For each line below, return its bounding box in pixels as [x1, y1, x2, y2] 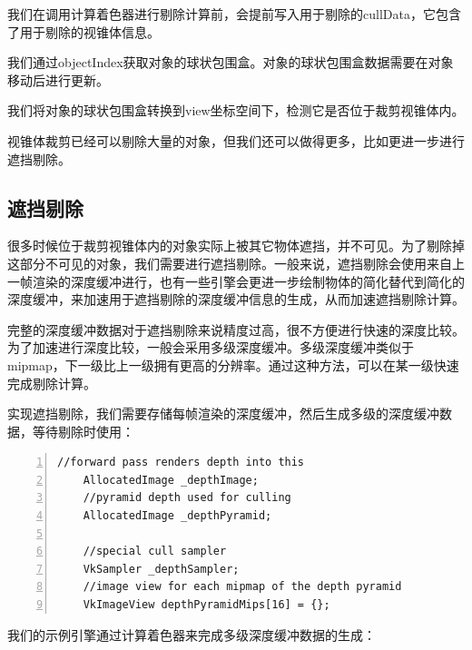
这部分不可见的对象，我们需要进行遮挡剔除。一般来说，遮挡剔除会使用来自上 [7, 253, 465, 272]
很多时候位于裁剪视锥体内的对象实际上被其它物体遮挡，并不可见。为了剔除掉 [7, 236, 465, 255]
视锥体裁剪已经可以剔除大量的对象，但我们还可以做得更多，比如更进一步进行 [7, 131, 465, 150]
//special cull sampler [83, 545, 227, 558]
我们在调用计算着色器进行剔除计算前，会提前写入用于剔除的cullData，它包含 [7, 5, 461, 23]
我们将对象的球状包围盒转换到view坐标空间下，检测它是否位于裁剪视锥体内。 [7, 101, 465, 120]
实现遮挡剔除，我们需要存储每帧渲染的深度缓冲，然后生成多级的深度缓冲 [7, 404, 439, 423]
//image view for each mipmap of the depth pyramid [83, 580, 402, 594]
